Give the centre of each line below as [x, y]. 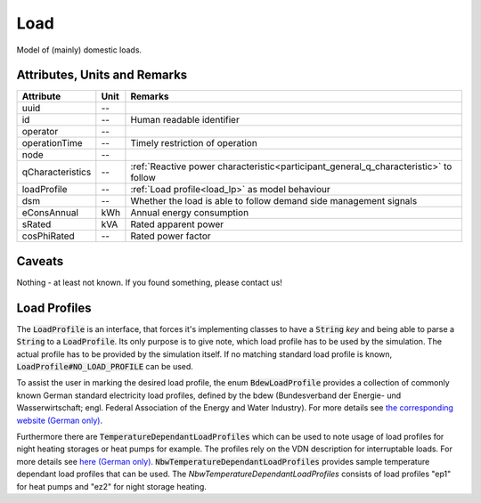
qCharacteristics [57, 172]
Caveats [40, 261]
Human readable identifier [185, 120]
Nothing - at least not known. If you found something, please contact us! [149, 282]
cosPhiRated [48, 236]
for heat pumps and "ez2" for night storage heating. [111, 486]
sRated [37, 224]
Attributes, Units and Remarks [102, 75]
